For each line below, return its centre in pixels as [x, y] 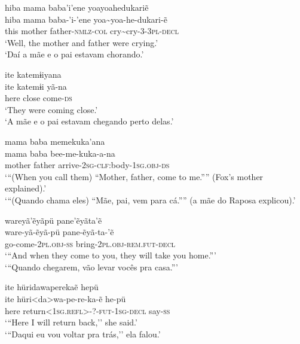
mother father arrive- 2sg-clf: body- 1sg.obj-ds [87, 165]
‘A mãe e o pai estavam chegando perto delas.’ [89, 121]
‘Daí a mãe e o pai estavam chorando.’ [74, 54]
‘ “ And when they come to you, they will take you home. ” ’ [111, 255]
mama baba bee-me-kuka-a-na [60, 153]
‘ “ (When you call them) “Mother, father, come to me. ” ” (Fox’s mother [134, 176]
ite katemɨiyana [33, 74]
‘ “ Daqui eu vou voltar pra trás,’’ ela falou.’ [83, 334]
